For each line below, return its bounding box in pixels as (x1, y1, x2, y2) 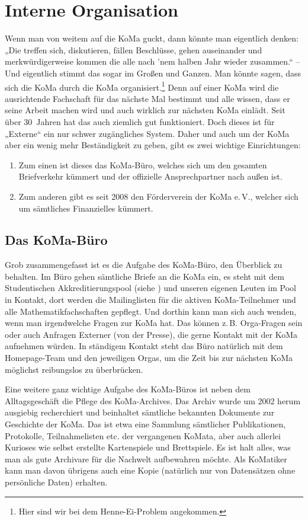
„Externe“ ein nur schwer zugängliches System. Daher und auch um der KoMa (5, 127, 290, 139)
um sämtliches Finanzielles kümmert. (18, 202, 153, 214)
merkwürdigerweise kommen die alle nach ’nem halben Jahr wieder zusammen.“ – (5, 55, 300, 68)
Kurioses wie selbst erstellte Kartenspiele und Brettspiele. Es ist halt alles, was (5, 441, 291, 453)
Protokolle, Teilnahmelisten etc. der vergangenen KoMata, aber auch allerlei (5, 429, 281, 442)
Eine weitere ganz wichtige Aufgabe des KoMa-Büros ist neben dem (5, 383, 251, 395)
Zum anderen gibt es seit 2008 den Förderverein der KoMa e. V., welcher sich (18, 190, 299, 202)
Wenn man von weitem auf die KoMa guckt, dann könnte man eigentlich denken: (5, 32, 299, 44)
